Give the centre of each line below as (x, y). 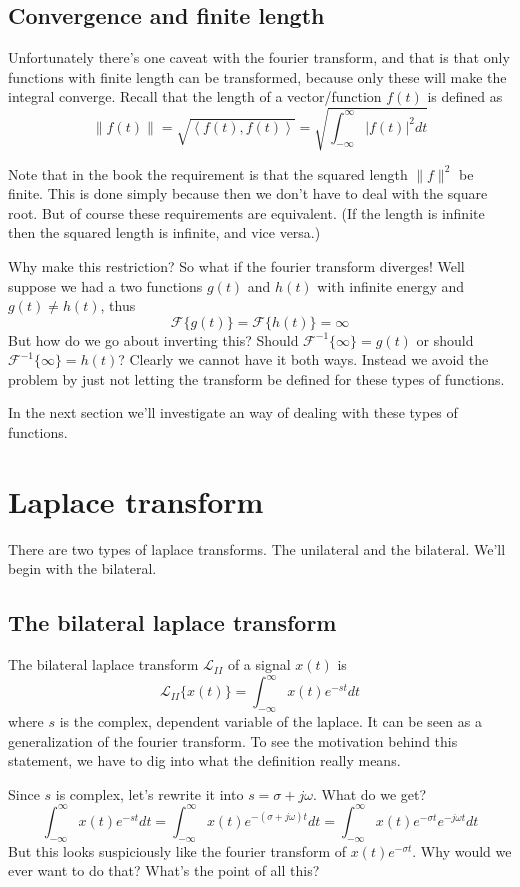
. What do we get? (369, 793)
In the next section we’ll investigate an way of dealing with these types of (233, 412)
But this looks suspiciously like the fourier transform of (177, 850)
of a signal (259, 664)
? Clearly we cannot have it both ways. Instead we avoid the (303, 359)
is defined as (465, 96)
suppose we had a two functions (105, 285)
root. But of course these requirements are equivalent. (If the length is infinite (246, 212)
